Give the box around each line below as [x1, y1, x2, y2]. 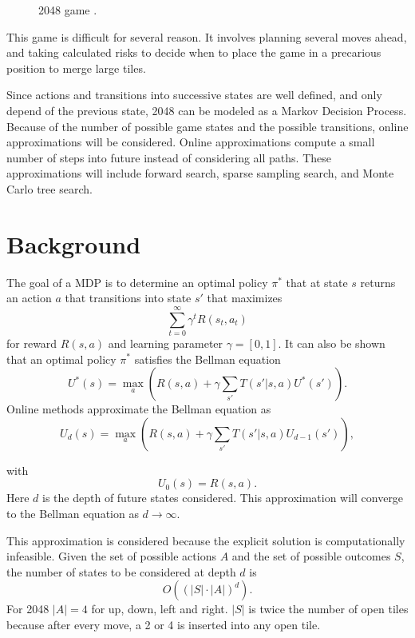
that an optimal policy [6, 350, 117, 367]
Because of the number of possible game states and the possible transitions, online [6, 118, 409, 134]
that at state [286, 273, 348, 290]
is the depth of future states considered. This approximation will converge [42, 489, 404, 506]
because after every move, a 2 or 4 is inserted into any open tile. [6, 616, 321, 632]
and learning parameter [108, 334, 223, 351]
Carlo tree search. [6, 180, 93, 197]
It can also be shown [285, 334, 385, 351]
